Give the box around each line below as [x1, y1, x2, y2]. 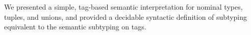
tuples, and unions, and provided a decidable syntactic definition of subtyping [4, 11, 247, 22]
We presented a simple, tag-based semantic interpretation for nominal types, [4, 2, 243, 12]
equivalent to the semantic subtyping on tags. [4, 21, 146, 32]
